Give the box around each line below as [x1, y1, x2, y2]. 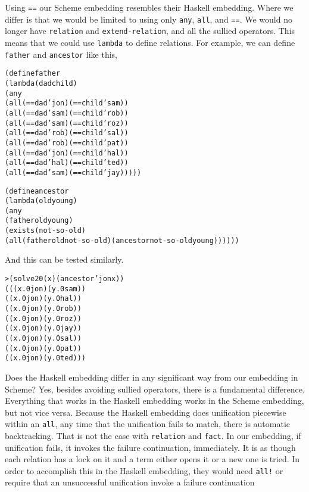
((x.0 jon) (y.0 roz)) [5, 314, 82, 323]
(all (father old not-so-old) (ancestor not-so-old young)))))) [5, 236, 239, 245]
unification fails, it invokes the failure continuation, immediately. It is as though [5, 441, 296, 453]
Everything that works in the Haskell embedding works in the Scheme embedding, [5, 394, 304, 407]
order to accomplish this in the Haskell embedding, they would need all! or [5, 464, 283, 477]
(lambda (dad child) [5, 79, 77, 88]
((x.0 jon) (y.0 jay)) [5, 324, 82, 333]
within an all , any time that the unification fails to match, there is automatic [5, 418, 291, 430]
